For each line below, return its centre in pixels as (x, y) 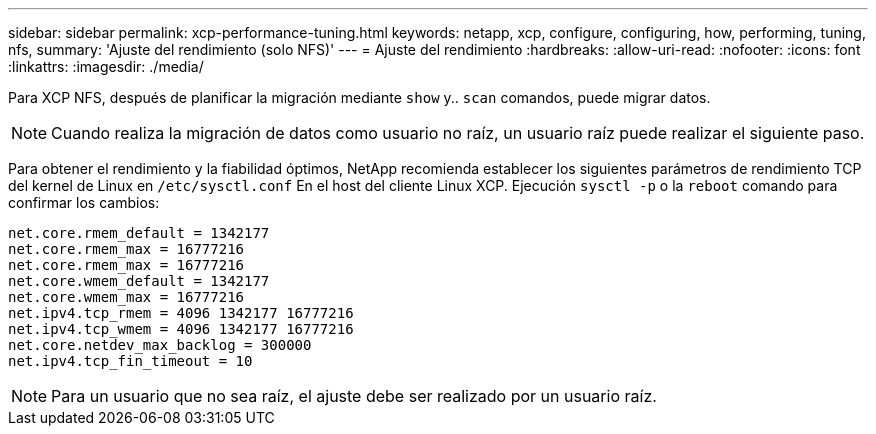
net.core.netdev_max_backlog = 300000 (160, 345)
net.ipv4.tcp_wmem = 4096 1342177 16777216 (181, 329)
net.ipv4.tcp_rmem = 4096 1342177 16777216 (181, 313)
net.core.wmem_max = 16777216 (126, 297)
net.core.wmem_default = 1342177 (139, 281)
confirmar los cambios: (84, 202)
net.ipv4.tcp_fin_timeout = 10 (130, 361)
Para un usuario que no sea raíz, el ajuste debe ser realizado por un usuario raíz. (354, 396)
